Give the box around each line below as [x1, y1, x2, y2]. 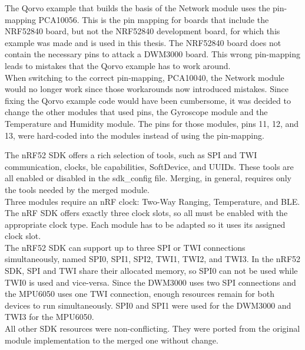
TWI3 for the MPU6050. [5, 310, 94, 323]
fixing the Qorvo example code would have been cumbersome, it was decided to [5, 94, 291, 106]
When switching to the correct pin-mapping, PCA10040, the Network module [5, 71, 284, 83]
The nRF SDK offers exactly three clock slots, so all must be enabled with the [5, 207, 288, 219]
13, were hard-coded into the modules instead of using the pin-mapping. [5, 129, 264, 141]
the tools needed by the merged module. [5, 183, 150, 195]
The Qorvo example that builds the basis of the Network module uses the [5, 2, 270, 14]
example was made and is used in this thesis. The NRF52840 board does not [5, 36, 281, 48]
